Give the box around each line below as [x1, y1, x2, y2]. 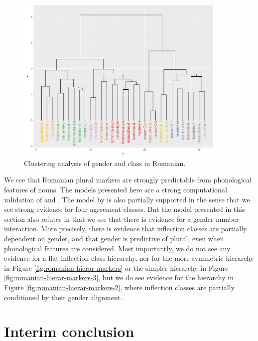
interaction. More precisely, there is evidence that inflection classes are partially [4, 223, 247, 234]
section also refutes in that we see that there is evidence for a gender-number [4, 213, 239, 224]
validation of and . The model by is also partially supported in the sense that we [4, 194, 250, 204]
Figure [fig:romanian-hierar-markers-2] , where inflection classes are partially [4, 282, 235, 292]
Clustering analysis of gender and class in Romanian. [24, 158, 186, 168]
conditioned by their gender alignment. [4, 292, 123, 302]
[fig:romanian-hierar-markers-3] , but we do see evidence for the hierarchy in [4, 272, 234, 283]
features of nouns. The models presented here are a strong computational [4, 184, 227, 194]
